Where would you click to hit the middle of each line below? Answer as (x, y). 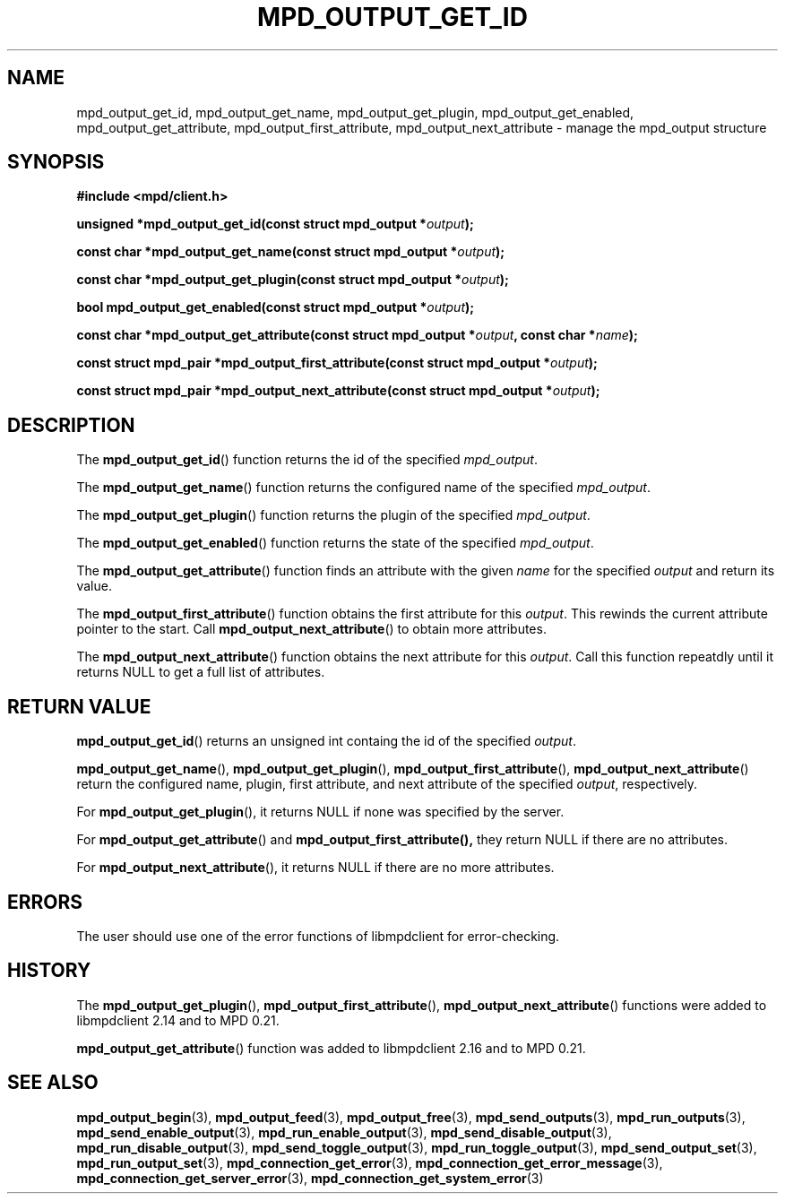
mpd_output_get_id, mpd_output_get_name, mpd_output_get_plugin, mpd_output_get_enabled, (355, 112)
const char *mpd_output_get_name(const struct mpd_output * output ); (291, 252)
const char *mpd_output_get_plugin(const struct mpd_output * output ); (293, 280)
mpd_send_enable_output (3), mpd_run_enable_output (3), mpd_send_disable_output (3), (344, 1132)
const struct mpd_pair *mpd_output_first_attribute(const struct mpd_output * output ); (337, 363)
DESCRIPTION (71, 425)
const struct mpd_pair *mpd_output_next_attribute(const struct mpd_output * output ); (338, 391)
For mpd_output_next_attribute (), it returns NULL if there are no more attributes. (315, 868)
